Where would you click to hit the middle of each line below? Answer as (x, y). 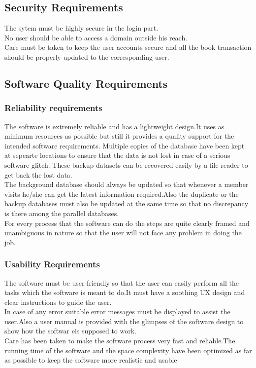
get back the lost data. (38, 174)
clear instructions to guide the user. (58, 302)
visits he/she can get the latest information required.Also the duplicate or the (122, 194)
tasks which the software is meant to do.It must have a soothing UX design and (125, 292)
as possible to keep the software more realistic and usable (91, 360)
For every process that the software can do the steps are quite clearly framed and (127, 223)
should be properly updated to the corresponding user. (87, 56)
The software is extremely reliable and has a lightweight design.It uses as (114, 126)
